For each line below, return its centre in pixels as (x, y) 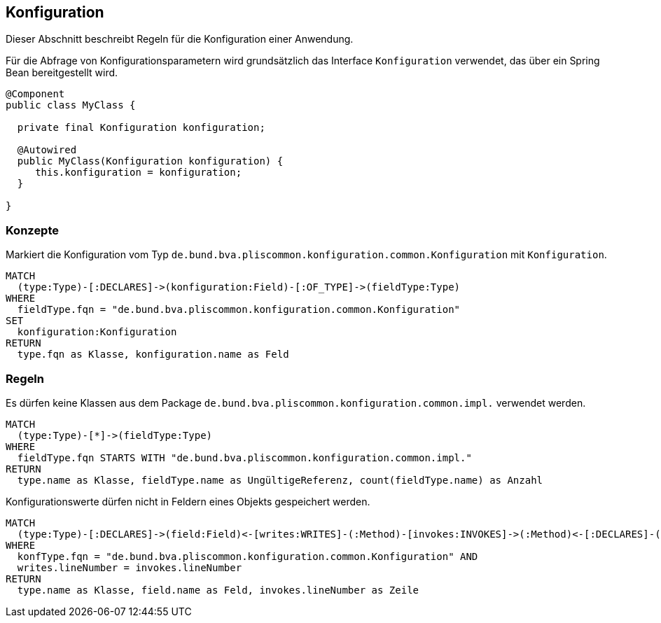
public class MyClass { (71, 105)
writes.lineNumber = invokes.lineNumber (130, 567)
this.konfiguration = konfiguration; (139, 173)
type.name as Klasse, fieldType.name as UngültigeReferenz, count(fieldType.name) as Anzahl (280, 480)
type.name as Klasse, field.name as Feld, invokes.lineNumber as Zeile (218, 590)
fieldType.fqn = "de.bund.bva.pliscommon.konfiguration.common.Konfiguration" (239, 310)
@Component (35, 94)
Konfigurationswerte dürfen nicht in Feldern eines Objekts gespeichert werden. (188, 501)
